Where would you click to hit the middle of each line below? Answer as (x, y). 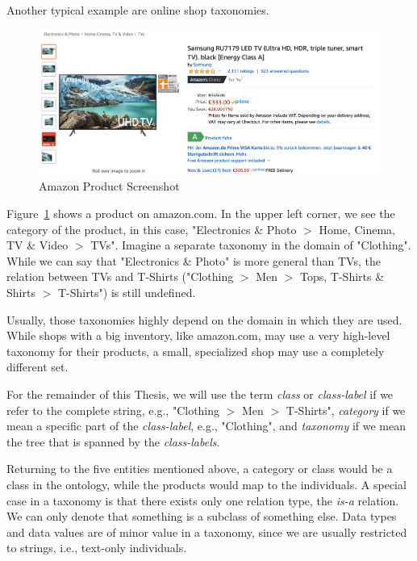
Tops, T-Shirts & (342, 276)
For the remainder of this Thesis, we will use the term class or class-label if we (200, 394)
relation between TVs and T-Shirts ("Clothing (120, 276)
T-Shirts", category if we (346, 410)
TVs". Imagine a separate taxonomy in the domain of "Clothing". (251, 245)
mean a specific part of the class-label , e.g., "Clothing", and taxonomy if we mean (206, 426)
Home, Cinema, (357, 229)
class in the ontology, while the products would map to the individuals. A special (206, 484)
